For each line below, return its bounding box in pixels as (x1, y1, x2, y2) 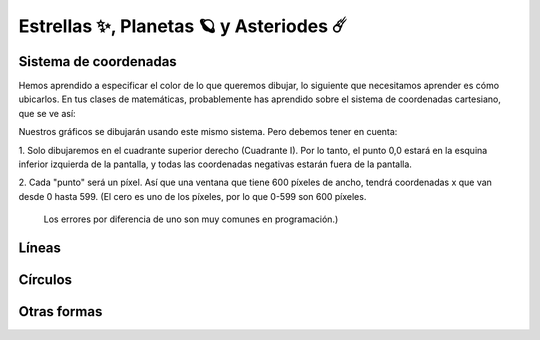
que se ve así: (18, 107, 76, 119)
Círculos (18, 271, 73, 289)
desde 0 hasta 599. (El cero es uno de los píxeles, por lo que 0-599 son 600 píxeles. (18, 190, 367, 202)
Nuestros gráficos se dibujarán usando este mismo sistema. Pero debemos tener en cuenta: (18, 126, 398, 138)
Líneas (18, 240, 62, 256)
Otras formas (18, 303, 103, 320)
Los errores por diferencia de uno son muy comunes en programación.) (43, 213, 339, 225)
